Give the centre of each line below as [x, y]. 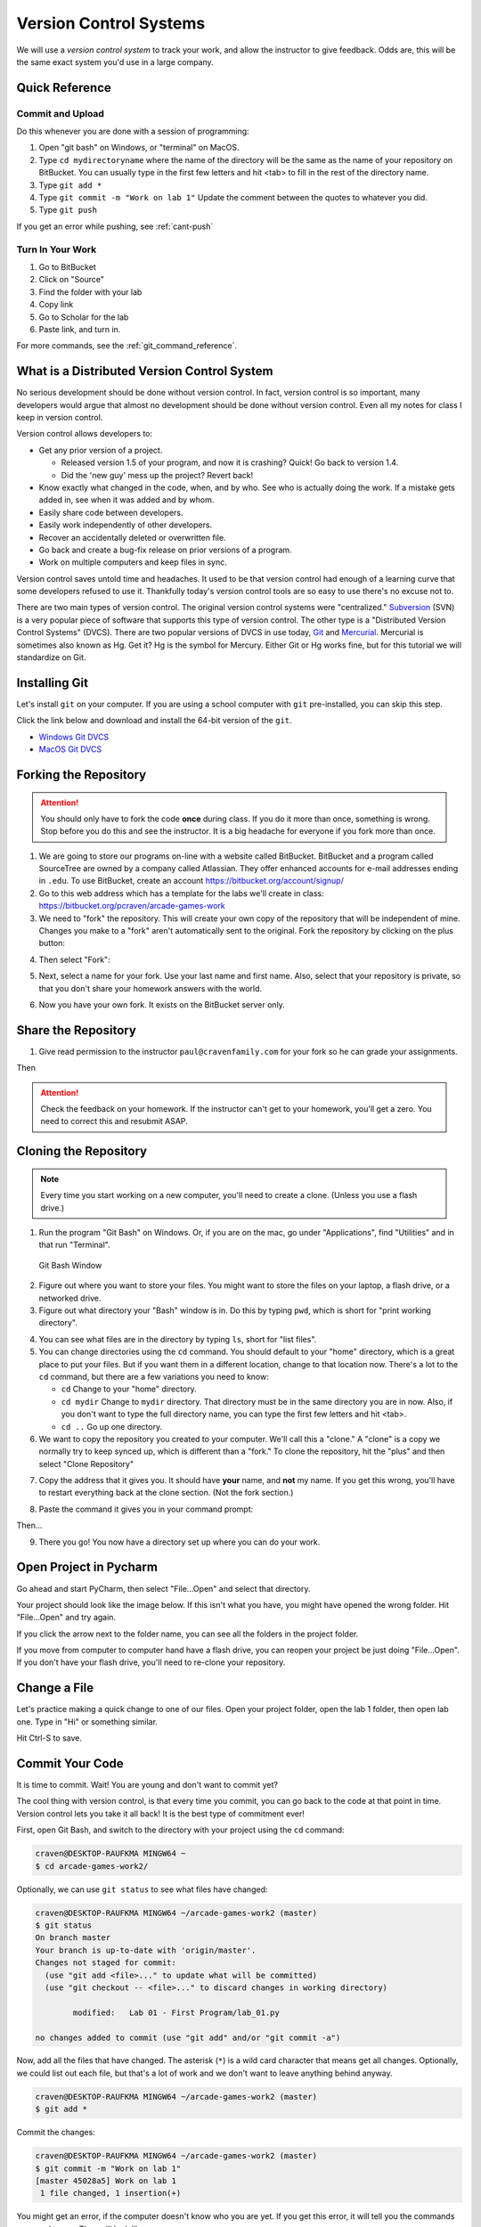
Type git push [68, 210]
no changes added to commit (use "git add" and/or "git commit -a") [188, 2037]
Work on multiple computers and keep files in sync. [133, 562]
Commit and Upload [60, 113]
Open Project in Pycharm [87, 1567]
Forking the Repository [82, 775]
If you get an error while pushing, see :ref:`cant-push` [115, 226]
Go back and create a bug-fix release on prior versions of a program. [166, 550]
